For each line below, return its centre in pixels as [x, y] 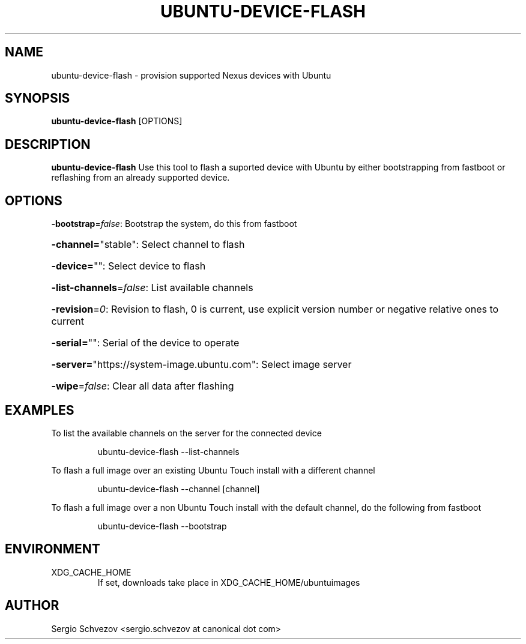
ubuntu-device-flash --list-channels [168, 451]
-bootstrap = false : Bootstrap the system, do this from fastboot [174, 224]
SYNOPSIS [38, 98]
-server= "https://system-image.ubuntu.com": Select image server [201, 365]
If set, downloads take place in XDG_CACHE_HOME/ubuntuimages [229, 582]
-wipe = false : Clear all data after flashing [143, 386]
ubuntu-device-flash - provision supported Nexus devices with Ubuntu [191, 75]
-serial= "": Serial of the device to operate [145, 343]
